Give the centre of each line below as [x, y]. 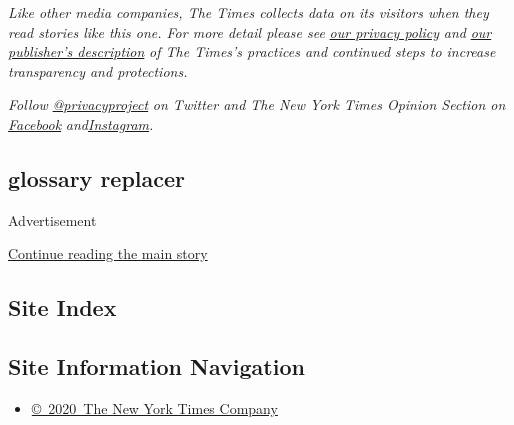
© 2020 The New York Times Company [154, 407]
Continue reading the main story [108, 253]
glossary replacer [97, 177]
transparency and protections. [98, 70]
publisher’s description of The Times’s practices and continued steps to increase [252, 51]
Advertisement [52, 219]
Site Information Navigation [156, 366]
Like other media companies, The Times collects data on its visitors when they [248, 12]
